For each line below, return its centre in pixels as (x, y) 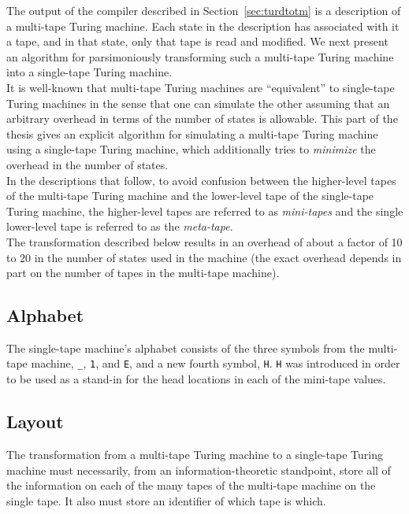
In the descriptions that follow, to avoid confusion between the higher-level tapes (201, 180)
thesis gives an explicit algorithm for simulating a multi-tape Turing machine (192, 133)
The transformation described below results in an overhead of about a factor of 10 (204, 241)
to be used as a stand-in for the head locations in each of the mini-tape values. (196, 379)
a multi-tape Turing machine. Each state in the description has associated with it (203, 26)
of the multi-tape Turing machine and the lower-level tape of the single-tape (190, 196)
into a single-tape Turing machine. (89, 72)
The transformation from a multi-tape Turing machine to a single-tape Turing (195, 454)
